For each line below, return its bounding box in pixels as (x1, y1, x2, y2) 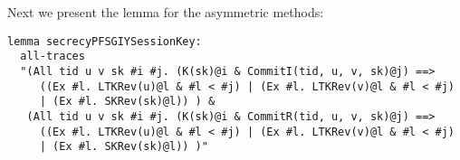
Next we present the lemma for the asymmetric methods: (7, 3, 324, 21)
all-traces (20, 50, 85, 63)
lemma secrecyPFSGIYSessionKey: (7, 34, 202, 48)
